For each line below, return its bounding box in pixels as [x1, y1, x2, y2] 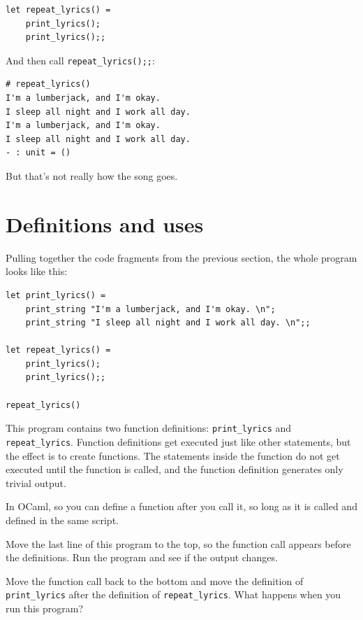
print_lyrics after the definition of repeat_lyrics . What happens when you [6, 587, 341, 602]
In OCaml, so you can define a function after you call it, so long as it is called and [6, 499, 357, 514]
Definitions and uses [6, 209, 204, 238]
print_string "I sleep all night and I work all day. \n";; [25, 318, 311, 328]
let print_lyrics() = [6, 290, 106, 300]
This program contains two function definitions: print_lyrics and [6, 421, 292, 435]
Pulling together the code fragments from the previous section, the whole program [6, 250, 357, 265]
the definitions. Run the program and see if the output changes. [6, 550, 278, 565]
